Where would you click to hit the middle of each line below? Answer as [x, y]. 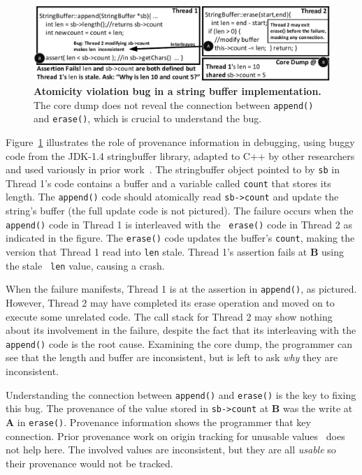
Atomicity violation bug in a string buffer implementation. [178, 91]
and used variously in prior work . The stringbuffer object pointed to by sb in [173, 169]
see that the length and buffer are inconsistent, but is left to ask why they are [172, 357]
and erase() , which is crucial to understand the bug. [148, 118]
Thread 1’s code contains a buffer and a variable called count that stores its [168, 183]
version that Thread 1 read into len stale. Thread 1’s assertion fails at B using [175, 252]
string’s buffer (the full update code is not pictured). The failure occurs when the [180, 211]
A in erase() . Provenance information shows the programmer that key [158, 422]
